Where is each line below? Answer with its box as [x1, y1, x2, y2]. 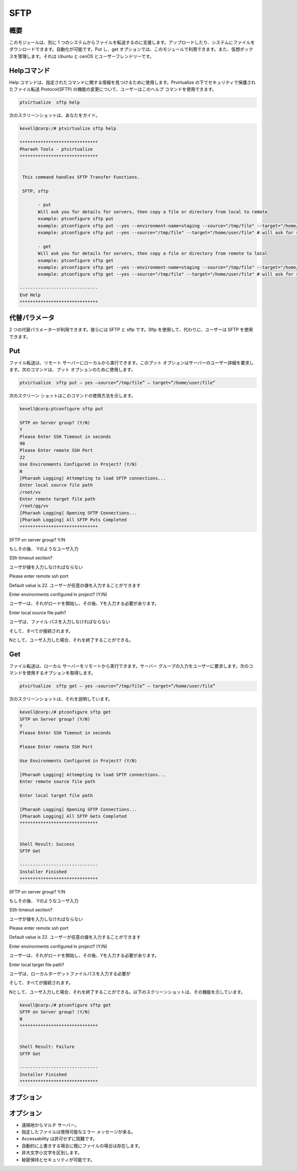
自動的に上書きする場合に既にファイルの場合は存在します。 [21, 1143, 143, 1149]
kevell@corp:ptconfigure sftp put [19, 406, 103, 411]
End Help [19, 292, 41, 298]
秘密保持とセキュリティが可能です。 [21, 1157, 95, 1163]
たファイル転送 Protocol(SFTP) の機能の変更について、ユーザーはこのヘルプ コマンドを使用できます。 [9, 86, 217, 92]
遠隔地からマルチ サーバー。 [21, 1122, 79, 1128]
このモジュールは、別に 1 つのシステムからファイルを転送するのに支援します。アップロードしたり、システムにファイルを [9, 40, 255, 46]
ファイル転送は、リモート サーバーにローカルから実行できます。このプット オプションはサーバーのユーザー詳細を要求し [9, 360, 254, 366]
